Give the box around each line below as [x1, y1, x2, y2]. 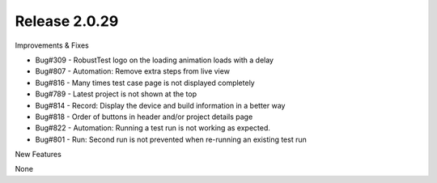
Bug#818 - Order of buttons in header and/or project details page [35, 112, 253, 121]
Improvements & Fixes [15, 40, 89, 50]
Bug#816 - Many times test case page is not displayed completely [35, 78, 255, 87]
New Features [15, 150, 62, 160]
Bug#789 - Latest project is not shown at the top [35, 89, 197, 99]
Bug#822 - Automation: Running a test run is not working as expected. [35, 123, 271, 133]
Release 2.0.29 [15, 12, 119, 30]
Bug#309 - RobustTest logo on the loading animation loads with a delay [35, 55, 274, 65]
